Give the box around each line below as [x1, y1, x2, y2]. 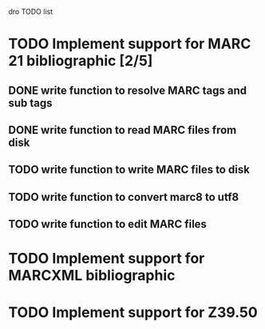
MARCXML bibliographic [8, 267, 176, 285]
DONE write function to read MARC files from [8, 123, 237, 137]
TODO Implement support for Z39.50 [8, 303, 258, 321]
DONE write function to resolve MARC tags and [8, 83, 247, 97]
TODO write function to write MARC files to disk [8, 163, 250, 177]
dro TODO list [8, 7, 53, 16]
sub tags [8, 96, 53, 110]
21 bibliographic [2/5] [8, 52, 153, 70]
